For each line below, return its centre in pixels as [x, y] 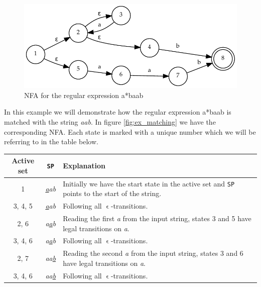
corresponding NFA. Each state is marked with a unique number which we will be [130, 131]
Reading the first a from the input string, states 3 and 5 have [157, 218]
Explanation [84, 166]
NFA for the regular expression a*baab [84, 95]
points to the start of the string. [112, 193]
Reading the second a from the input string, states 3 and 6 [153, 253]
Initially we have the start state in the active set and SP [149, 183]
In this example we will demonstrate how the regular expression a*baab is [118, 112]
